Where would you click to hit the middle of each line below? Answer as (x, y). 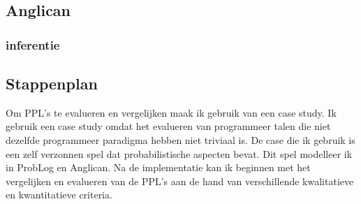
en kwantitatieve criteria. (59, 195)
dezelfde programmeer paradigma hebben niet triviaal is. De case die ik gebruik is (180, 140)
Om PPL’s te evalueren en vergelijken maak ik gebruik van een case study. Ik (171, 112)
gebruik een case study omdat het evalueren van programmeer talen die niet (168, 126)
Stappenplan (52, 83)
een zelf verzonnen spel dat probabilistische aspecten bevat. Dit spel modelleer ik (179, 153)
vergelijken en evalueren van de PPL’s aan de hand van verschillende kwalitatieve (180, 181)
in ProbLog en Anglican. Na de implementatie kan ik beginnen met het (158, 167)
